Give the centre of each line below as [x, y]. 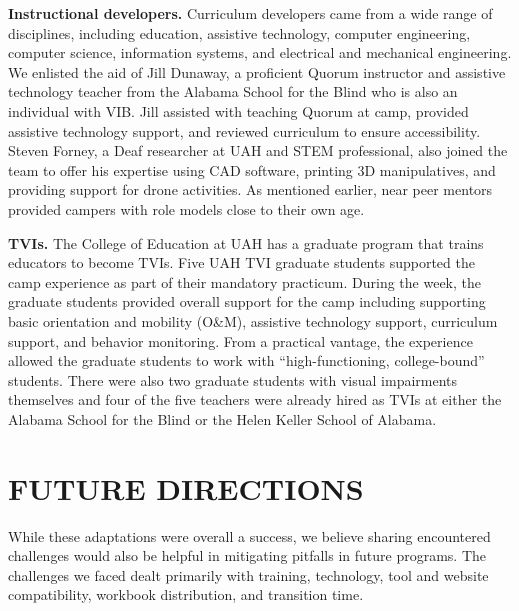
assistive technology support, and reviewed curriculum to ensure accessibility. [244, 130]
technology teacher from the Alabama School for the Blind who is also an [233, 91]
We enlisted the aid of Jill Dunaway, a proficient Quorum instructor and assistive [257, 71]
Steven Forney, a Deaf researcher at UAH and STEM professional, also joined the [258, 150]
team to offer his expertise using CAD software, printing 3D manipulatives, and [252, 169]
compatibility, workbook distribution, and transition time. [186, 594]
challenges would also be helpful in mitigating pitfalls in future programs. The [247, 555]
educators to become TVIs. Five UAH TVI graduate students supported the [241, 262]
